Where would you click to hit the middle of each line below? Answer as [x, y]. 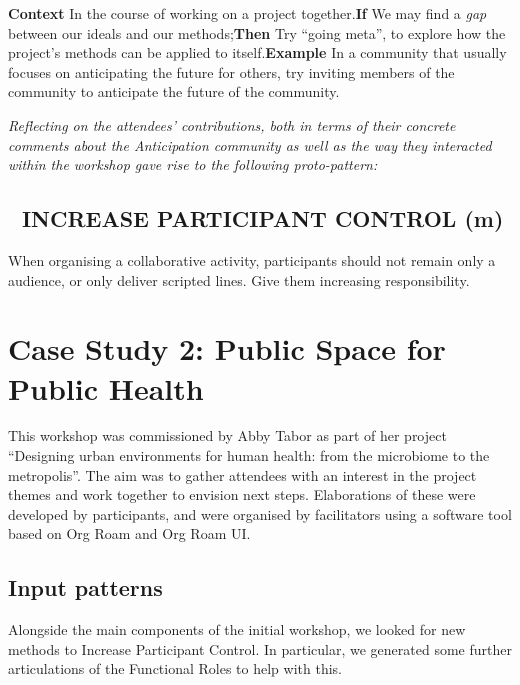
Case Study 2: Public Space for [227, 348]
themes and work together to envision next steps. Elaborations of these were [242, 494]
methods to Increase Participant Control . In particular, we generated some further [260, 648]
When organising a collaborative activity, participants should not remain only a [252, 259]
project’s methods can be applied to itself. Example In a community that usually [257, 52]
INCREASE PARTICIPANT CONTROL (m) [262, 218]
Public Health [106, 387]
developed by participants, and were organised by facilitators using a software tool [260, 513]
